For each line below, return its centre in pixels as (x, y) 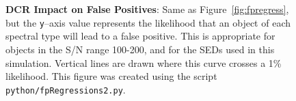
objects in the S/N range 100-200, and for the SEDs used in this (140, 49)
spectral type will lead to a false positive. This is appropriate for (140, 36)
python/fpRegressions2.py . (66, 89)
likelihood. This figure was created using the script (111, 76)
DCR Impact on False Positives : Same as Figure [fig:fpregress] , (147, 9)
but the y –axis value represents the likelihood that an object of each (148, 22)
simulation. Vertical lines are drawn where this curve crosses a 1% (144, 62)
